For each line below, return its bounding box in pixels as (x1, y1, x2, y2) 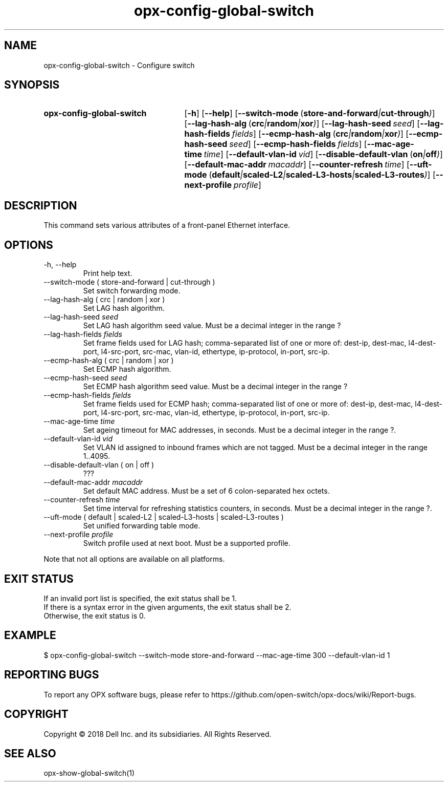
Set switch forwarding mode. (83, 286, 181, 295)
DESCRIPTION (4, 199, 77, 212)
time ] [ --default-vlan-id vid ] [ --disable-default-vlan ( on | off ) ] (204, 149, 443, 160)
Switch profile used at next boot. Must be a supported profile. (83, 539, 290, 548)
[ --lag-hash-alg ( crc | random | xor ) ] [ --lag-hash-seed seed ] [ (184, 118, 420, 129)
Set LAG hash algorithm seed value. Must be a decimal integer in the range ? (83, 321, 341, 330)
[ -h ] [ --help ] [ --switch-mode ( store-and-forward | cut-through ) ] (184, 108, 435, 119)
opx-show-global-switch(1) (43, 769, 135, 778)
